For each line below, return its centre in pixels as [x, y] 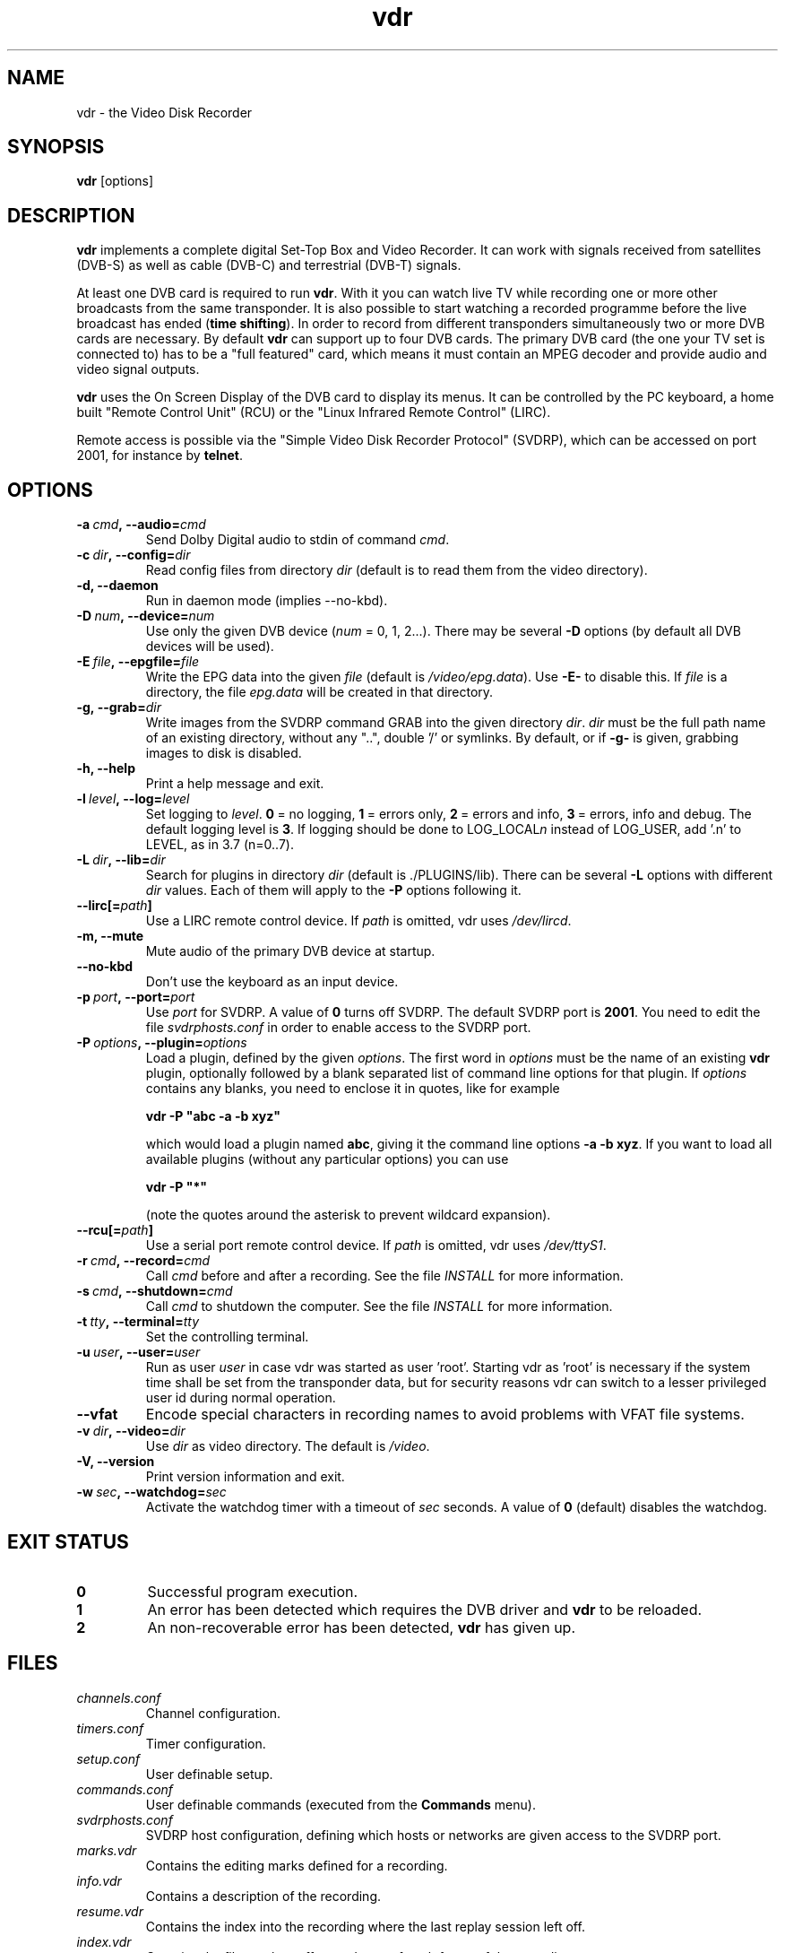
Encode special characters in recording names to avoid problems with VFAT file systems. [445, 1415]
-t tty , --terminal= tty [138, 1322]
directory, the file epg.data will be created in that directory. [319, 692]
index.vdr [104, 1941]
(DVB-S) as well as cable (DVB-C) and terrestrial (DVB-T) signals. [269, 265]
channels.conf [119, 1697]
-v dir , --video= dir [131, 1431]
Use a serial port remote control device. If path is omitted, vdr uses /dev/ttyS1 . [376, 1246]
